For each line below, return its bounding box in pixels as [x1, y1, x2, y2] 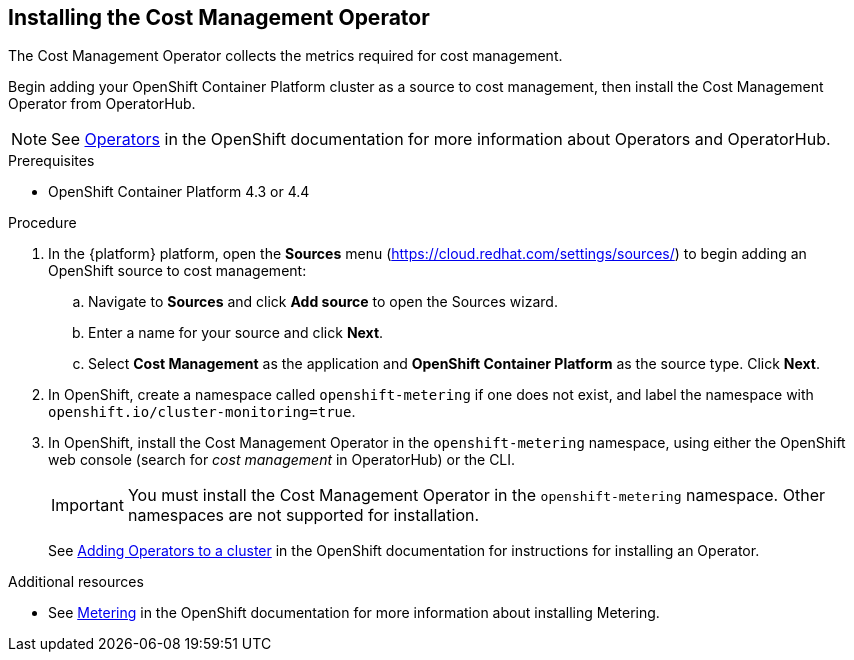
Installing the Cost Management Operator [8, 5, 430, 30]
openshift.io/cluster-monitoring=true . [48, 403, 356, 421]
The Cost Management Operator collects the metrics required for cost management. [8, 47, 563, 65]
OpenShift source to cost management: [48, 262, 307, 280]
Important [51, 495, 124, 516]
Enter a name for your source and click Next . [88, 324, 384, 342]
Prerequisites [8, 152, 95, 170]
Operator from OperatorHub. [8, 95, 196, 113]
